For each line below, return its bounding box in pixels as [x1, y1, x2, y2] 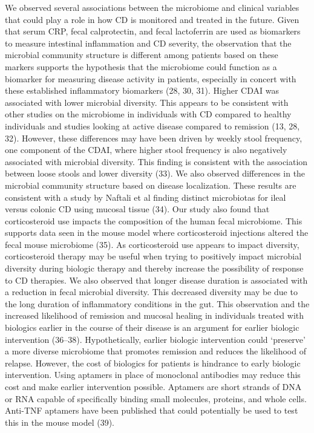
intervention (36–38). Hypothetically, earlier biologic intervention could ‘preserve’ [5, 333, 306, 345]
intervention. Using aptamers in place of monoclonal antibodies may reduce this [5, 368, 301, 381]
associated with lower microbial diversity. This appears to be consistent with [5, 96, 289, 108]
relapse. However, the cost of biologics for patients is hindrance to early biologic [5, 356, 301, 369]
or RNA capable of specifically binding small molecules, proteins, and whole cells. [5, 392, 307, 405]
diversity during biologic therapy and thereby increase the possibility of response [5, 262, 304, 275]
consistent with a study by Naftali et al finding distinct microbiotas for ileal [5, 190, 286, 203]
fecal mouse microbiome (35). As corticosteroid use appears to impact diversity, [5, 238, 299, 250]
